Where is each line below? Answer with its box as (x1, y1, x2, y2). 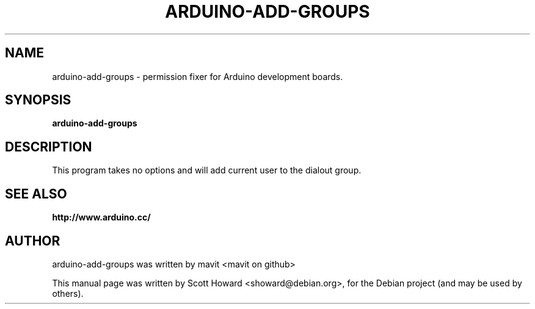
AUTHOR (5, 233, 60, 249)
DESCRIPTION (5, 139, 92, 154)
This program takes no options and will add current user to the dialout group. (52, 165, 362, 176)
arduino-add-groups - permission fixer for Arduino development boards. (52, 71, 343, 82)
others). (52, 288, 84, 299)
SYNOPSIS (5, 92, 71, 108)
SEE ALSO (5, 186, 67, 202)
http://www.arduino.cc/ (52, 212, 151, 223)
